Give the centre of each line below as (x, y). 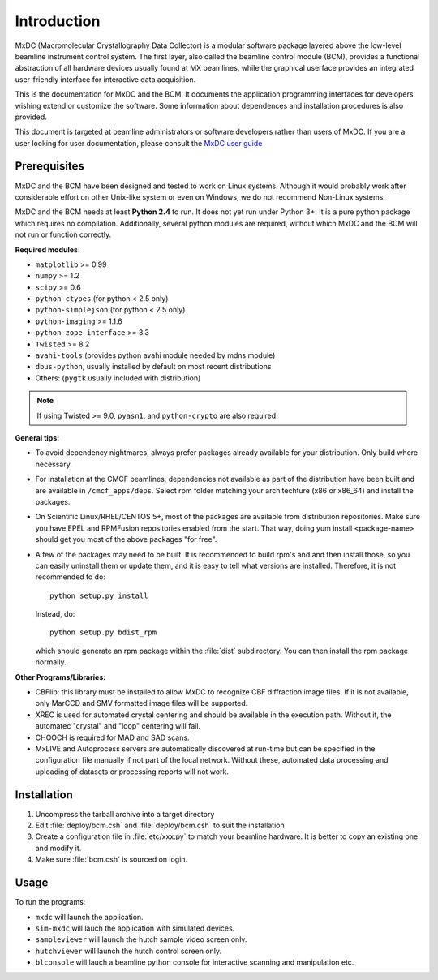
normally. (51, 662)
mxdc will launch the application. (89, 917)
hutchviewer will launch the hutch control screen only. (129, 951)
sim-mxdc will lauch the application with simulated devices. (135, 928)
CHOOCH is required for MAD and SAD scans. (112, 737)
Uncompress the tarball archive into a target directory (125, 814)
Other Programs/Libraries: (60, 677)
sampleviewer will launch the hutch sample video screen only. (141, 939)
